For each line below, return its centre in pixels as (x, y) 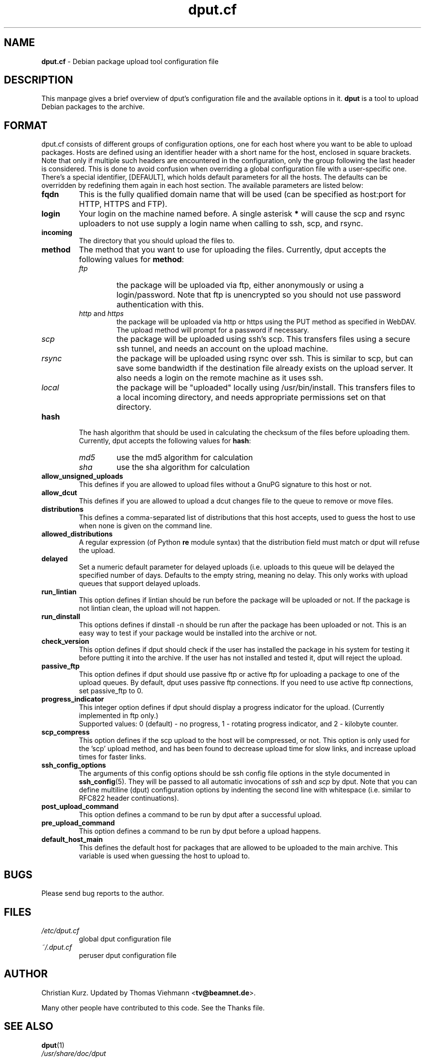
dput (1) (53, 1045)
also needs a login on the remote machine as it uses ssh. (220, 378)
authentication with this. (160, 305)
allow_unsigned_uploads (82, 476)
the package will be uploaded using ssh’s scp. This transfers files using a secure (263, 339)
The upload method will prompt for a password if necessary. (213, 330)
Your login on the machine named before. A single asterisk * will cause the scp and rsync (242, 214)
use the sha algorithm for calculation (183, 467)
